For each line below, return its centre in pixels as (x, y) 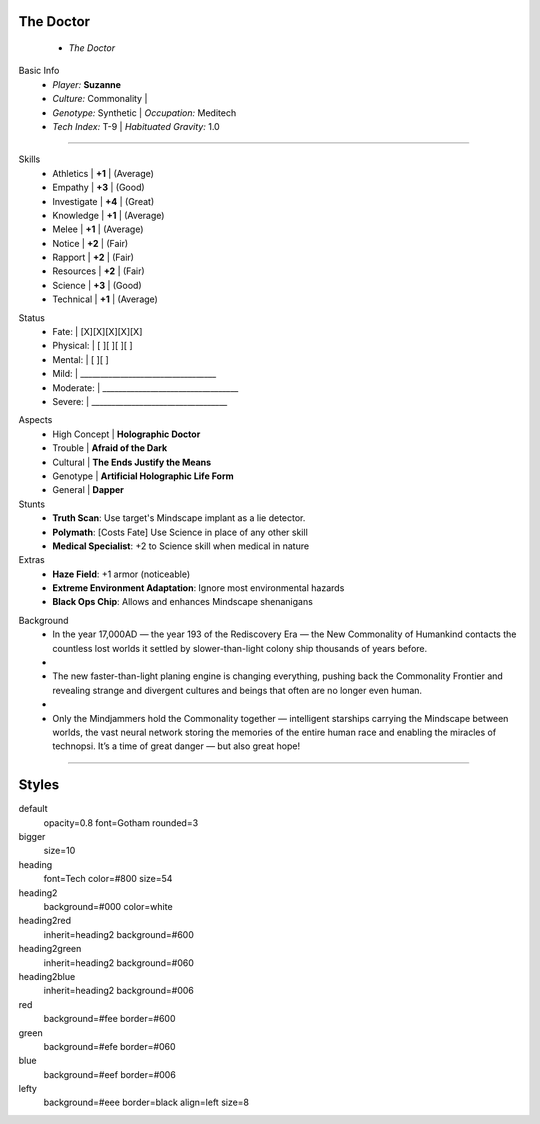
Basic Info (39, 71)
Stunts (31, 504)
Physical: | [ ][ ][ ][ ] (93, 346)
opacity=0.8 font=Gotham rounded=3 (121, 822)
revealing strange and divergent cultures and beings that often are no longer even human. (237, 690)
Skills (29, 159)
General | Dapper (88, 490)
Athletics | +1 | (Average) (103, 173)
